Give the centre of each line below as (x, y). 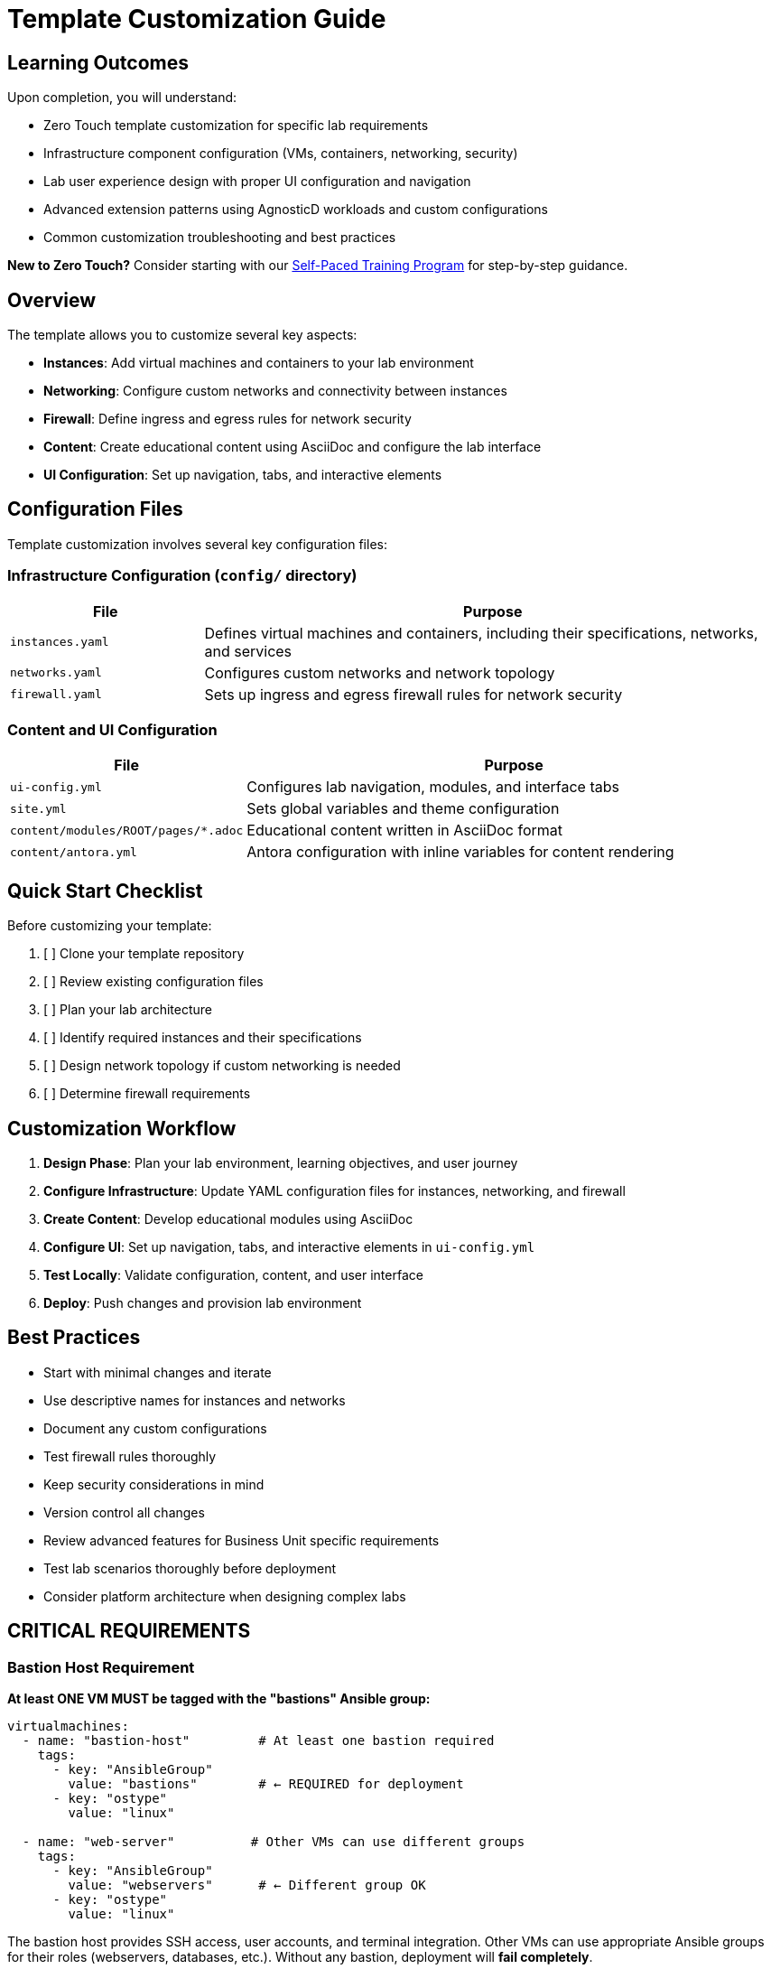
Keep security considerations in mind (154, 1484)
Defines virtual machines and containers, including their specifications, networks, (481, 633)
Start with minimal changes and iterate (158, 1372)
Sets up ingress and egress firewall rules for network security (413, 694)
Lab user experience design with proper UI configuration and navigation (257, 182)
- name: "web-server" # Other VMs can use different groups (274, 1842)
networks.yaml (56, 673)
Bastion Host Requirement (101, 1667)
